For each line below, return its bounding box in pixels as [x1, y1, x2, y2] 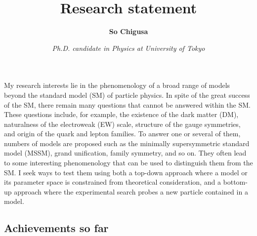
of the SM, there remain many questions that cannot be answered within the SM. [4, 99, 251, 110]
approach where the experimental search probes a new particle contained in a [14, 186, 248, 197]
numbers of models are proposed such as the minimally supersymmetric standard [4, 138, 250, 148]
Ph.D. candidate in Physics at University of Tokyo [52, 42, 205, 53]
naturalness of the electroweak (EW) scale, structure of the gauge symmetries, [4, 118, 241, 129]
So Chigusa [109, 26, 148, 37]
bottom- [223, 177, 248, 187]
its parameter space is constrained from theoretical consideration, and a [4, 177, 221, 187]
